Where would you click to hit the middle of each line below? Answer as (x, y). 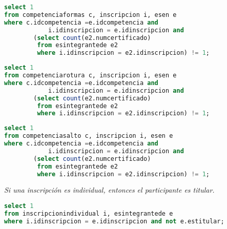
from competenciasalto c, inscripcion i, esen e (89, 136)
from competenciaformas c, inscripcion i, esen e (90, 15)
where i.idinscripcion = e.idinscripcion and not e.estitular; (114, 221)
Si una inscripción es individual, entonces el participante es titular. (109, 190)
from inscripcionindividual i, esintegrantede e (89, 213)
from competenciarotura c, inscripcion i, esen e (90, 75)
